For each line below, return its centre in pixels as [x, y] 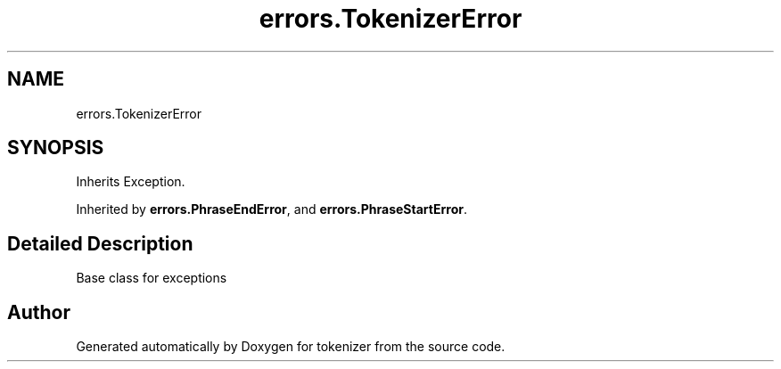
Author [39, 312]
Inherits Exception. [131, 182]
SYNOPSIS [56, 148]
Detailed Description [100, 243]
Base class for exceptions [152, 278]
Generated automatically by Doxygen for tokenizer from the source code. [291, 347]
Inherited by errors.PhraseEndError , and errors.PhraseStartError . [271, 209]
